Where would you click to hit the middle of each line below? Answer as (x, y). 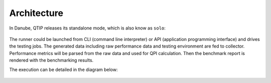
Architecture (36, 13)
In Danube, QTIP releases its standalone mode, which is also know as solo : (87, 28)
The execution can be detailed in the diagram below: (63, 69)
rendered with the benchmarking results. (51, 60)
